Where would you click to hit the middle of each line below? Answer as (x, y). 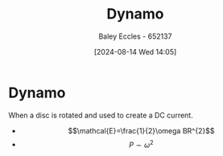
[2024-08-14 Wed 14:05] (135, 51)
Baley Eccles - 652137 (135, 36)
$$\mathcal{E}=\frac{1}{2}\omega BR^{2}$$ (141, 130)
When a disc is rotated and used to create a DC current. (101, 115)
